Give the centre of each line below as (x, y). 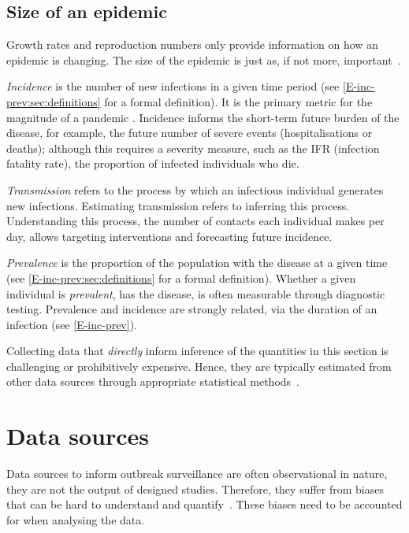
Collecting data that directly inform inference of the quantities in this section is (197, 351)
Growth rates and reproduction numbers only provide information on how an (192, 44)
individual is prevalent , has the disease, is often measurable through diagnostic (196, 293)
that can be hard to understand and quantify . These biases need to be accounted (204, 504)
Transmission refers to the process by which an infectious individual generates (195, 189)
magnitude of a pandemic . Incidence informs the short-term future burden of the (203, 117)
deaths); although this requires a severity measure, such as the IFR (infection (193, 148)
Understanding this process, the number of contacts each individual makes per (195, 221)
